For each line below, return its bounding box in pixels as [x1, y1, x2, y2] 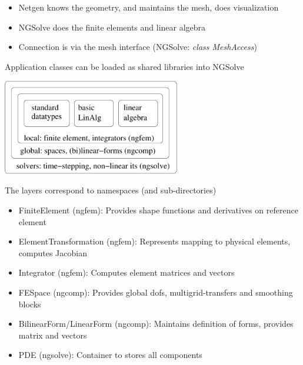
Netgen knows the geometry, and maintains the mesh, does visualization [18, 1, 279, 13]
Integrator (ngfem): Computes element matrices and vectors [18, 266, 235, 279]
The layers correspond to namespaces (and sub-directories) [5, 184, 217, 196]
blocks [18, 297, 41, 310]
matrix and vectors [18, 329, 87, 341]
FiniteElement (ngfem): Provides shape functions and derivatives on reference [18, 204, 298, 216]
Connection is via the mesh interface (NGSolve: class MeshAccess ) [18, 41, 257, 53]
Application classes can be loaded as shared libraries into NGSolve [5, 60, 244, 72]
